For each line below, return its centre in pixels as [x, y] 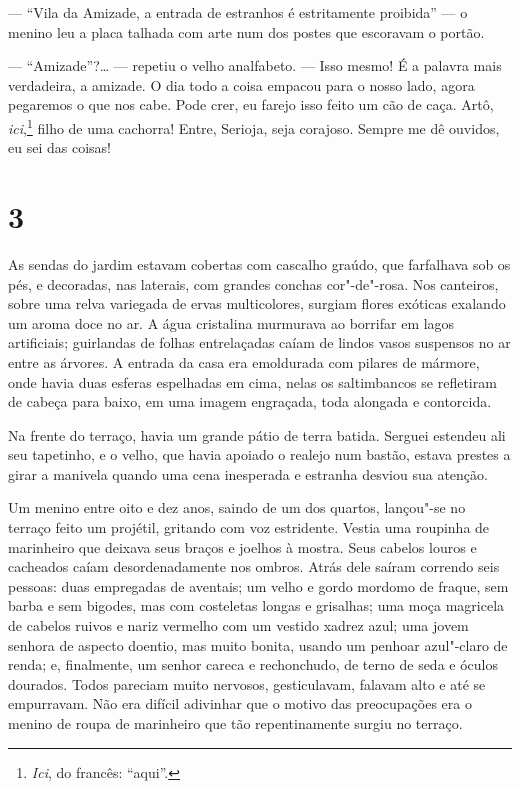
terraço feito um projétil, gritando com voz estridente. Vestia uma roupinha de [249, 527]
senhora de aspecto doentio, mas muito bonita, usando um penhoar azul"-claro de [258, 644]
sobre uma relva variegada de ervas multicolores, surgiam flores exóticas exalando [257, 303]
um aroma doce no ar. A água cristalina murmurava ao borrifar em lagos [231, 322]
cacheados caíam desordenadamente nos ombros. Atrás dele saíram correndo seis [254, 566]
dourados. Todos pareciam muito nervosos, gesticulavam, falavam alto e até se [247, 683]
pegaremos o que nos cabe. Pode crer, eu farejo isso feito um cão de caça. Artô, [251, 104]
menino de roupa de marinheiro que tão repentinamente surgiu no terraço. [235, 723]
